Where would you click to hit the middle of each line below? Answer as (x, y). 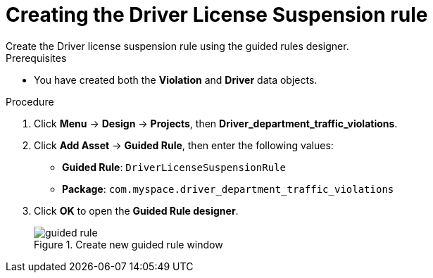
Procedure (30, 101)
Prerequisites (36, 58)
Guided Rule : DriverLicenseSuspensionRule (174, 167)
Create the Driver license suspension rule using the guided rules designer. (177, 46)
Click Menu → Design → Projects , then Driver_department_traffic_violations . (216, 123)
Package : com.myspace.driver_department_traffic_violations (228, 189)
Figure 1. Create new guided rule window (128, 244)
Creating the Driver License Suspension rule (217, 15)
